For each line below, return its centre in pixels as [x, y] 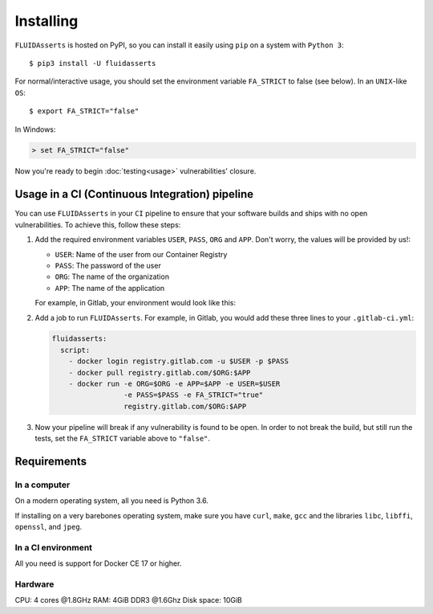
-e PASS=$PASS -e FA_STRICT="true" [193, 395]
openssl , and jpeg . [49, 527]
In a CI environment [53, 547]
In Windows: [35, 129]
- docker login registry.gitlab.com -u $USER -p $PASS [178, 361]
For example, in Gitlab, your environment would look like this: [136, 303]
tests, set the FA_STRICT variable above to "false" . [123, 439]
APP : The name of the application [110, 288]
